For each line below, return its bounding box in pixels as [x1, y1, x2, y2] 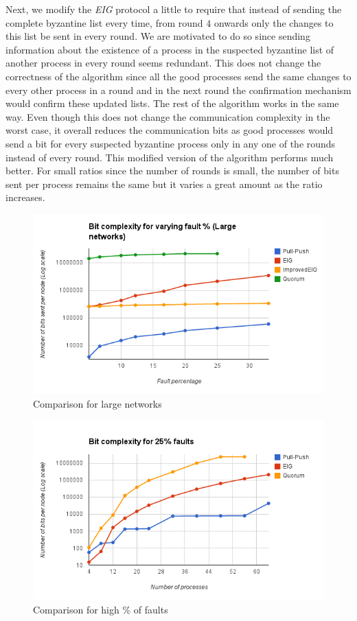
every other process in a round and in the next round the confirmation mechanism [5, 82, 352, 97]
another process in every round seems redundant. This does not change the [5, 56, 321, 70]
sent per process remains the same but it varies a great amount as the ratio [5, 176, 323, 191]
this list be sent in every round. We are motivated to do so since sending [5, 29, 310, 43]
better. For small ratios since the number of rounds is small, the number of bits [5, 163, 339, 178]
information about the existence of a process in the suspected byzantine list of [5, 42, 334, 56]
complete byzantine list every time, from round [5, 15, 203, 30]
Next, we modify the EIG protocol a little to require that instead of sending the [5, 2, 342, 16]
